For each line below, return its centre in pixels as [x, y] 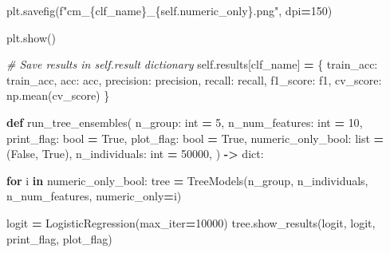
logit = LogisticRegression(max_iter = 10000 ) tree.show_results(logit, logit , [191, 222]
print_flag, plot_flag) [59, 238]
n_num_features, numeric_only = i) [94, 196]
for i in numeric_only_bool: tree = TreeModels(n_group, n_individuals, [187, 180]
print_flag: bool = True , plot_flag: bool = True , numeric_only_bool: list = [195, 138]
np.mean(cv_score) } [58, 95]
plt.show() [31, 37]
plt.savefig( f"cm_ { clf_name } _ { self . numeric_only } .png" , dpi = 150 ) [169, 10]
